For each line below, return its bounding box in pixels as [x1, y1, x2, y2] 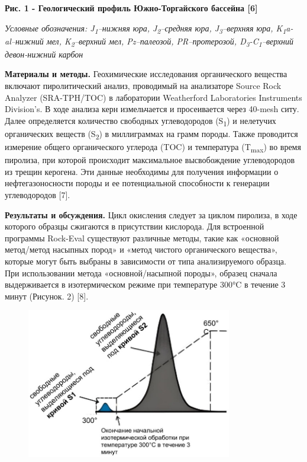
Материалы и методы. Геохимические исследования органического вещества [5, 68, 287, 80]
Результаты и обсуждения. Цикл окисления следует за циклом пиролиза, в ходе [5, 208, 298, 221]
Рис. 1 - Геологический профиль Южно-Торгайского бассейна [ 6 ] [5, 2, 258, 14]
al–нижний [5, 34, 44, 47]
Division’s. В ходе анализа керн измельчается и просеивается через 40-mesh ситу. [5, 103, 299, 115]
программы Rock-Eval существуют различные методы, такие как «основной [5, 231, 279, 244]
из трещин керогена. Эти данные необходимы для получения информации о [5, 165, 279, 177]
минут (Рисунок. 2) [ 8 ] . [5, 289, 89, 302]
